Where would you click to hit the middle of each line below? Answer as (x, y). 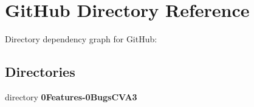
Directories (40, 72)
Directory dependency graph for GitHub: (81, 39)
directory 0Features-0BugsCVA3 (71, 96)
